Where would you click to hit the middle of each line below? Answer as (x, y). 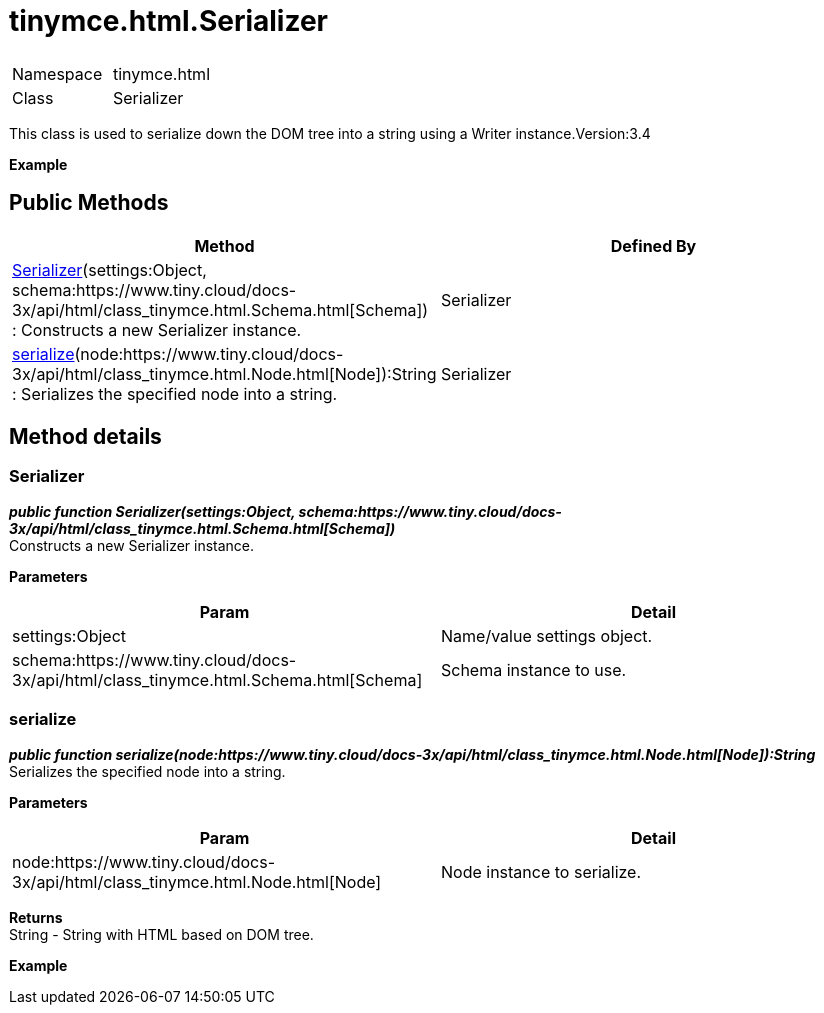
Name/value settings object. (547, 635)
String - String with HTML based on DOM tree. (161, 934)
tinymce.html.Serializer (169, 21)
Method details (85, 437)
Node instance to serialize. (541, 871)
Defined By (653, 245)
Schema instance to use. (534, 669)
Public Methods (89, 203)
